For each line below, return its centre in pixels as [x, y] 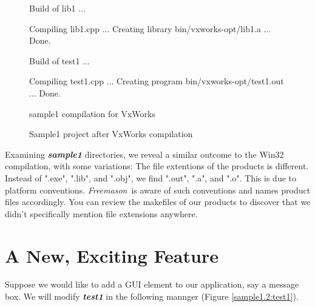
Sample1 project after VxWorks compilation [111, 134]
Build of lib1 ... [57, 8]
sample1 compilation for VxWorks [92, 113]
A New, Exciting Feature [112, 255]
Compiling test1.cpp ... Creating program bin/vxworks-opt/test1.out [157, 81]
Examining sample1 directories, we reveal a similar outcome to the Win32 [144, 154]
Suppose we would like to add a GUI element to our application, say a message [152, 284]
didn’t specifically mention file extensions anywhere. [101, 213]
